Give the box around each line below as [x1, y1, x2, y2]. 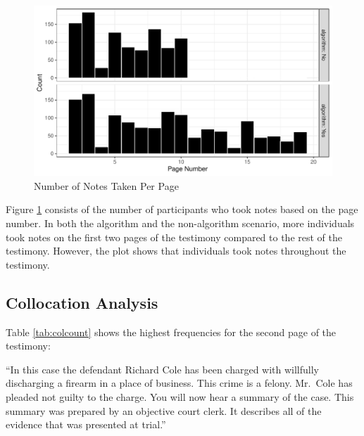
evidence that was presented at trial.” [6, 417, 166, 432]
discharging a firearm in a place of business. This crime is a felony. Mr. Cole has [6, 376, 353, 390]
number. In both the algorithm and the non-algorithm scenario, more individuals [6, 216, 355, 230]
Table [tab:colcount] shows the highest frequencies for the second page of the [6, 324, 337, 339]
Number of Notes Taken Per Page [34, 178, 179, 193]
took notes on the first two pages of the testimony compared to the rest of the [6, 229, 343, 244]
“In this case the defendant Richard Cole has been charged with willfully [6, 361, 320, 376]
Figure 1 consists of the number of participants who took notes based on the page [6, 202, 358, 217]
